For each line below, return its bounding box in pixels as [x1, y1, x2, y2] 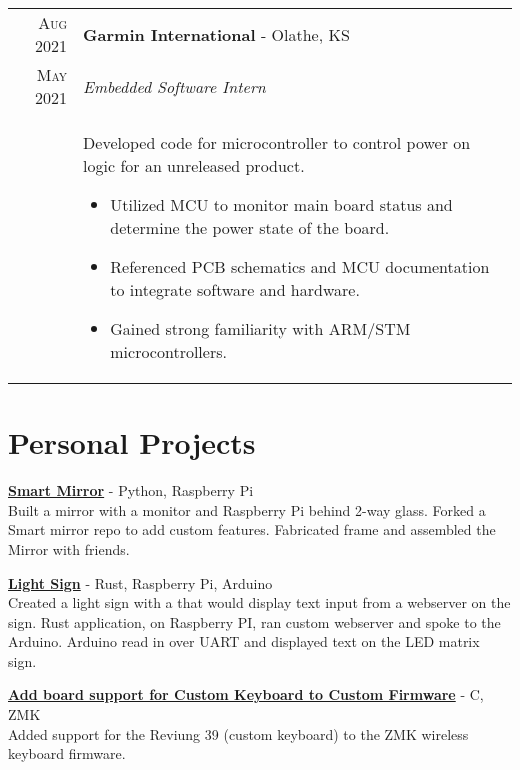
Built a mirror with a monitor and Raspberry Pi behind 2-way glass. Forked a [8, 499, 486, 520]
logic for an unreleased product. [83, 154, 305, 177]
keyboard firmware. [8, 743, 126, 764]
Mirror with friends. [8, 538, 130, 559]
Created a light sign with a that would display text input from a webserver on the [8, 592, 511, 613]
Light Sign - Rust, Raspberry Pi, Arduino [8, 572, 273, 593]
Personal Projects [8, 422, 256, 463]
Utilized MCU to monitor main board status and [110, 193, 453, 216]
